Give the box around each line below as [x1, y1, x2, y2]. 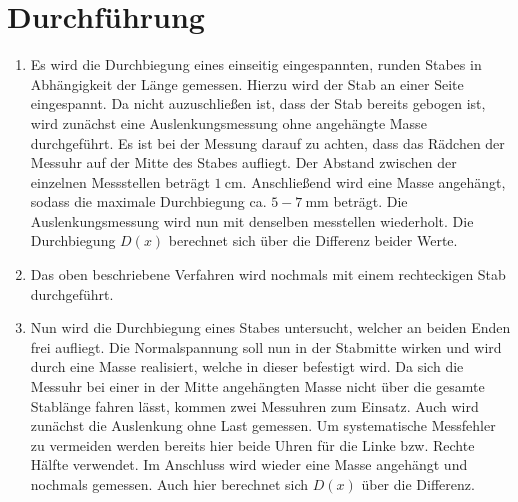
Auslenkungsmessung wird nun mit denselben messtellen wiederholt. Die [30, 210, 474, 231]
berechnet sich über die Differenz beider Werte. [168, 230, 458, 251]
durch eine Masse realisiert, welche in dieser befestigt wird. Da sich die [30, 356, 464, 377]
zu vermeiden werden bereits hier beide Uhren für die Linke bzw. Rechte [30, 434, 475, 455]
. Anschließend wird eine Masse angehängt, [242, 171, 506, 192]
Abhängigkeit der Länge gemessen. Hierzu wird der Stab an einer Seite [30, 73, 464, 94]
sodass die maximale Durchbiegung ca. [30, 191, 267, 212]
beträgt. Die [333, 191, 408, 212]
